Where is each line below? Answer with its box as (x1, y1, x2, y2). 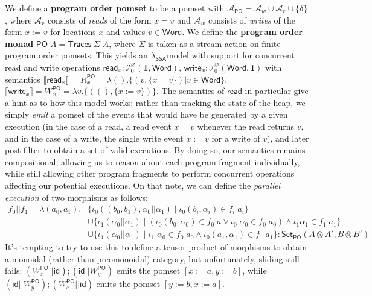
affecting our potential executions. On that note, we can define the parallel (5, 178, 281, 191)
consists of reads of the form (47, 13, 152, 26)
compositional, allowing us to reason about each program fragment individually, (5, 155, 300, 168)
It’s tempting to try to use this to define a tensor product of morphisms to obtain (5, 241, 307, 253)
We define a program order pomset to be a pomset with (5, 2, 225, 14)
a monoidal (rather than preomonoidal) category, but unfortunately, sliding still (5, 252, 300, 265)
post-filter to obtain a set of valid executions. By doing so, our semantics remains (5, 143, 306, 156)
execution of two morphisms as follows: (5, 191, 148, 203)
